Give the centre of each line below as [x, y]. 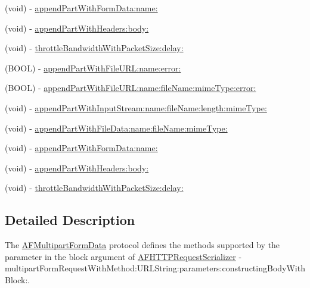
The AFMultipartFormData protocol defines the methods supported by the [142, 245]
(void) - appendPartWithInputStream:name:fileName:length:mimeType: [136, 107]
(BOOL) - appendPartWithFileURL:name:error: [93, 68]
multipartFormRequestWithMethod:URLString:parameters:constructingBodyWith [155, 268]
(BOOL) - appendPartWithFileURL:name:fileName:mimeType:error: [131, 88]
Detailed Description [70, 220]
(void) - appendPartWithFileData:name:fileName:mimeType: [116, 128]
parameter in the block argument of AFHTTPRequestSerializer [120, 256]
